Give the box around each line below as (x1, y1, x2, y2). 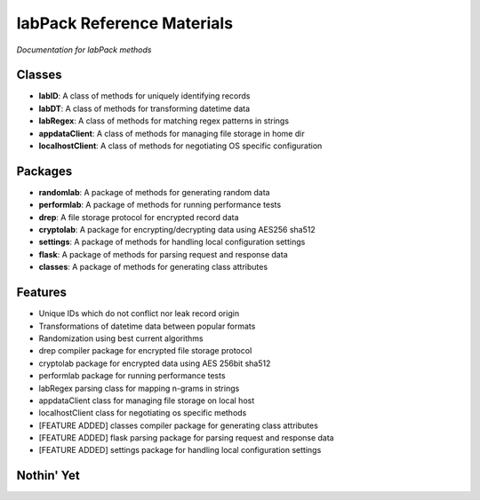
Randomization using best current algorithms (38, 333, 204, 344)
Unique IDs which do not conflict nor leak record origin (38, 308, 240, 319)
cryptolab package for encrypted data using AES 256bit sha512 (38, 358, 271, 369)
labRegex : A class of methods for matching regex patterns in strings (38, 115, 289, 126)
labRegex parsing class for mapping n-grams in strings (38, 383, 240, 393)
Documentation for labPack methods (16, 44, 152, 55)
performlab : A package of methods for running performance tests (38, 200, 282, 210)
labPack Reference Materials (16, 13, 234, 33)
